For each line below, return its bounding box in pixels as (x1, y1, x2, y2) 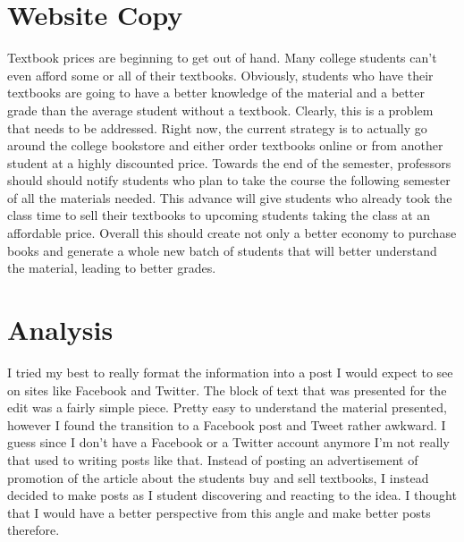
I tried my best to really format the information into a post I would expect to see (7, 362, 453, 381)
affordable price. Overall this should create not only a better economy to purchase (7, 224, 457, 242)
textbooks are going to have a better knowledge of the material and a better (7, 83, 425, 102)
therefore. (7, 521, 60, 539)
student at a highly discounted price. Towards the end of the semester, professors (7, 153, 451, 172)
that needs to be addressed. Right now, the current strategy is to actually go (7, 118, 427, 137)
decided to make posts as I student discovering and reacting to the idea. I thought (7, 486, 457, 504)
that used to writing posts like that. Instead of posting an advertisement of (7, 450, 418, 469)
